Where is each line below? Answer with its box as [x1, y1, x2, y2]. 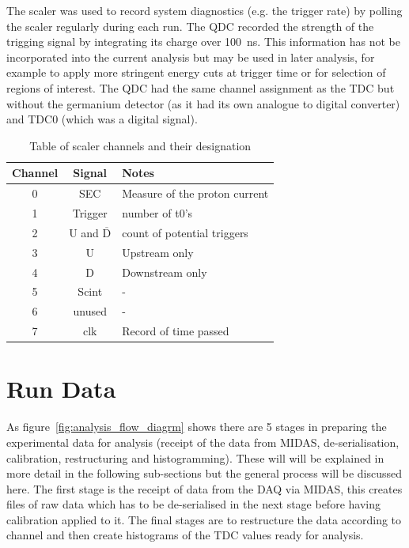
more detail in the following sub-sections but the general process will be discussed [6, 465, 403, 482]
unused [73, 303, 107, 319]
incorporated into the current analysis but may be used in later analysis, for [6, 48, 375, 65]
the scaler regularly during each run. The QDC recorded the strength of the [6, 17, 374, 34]
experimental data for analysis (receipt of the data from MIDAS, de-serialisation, [6, 433, 400, 450]
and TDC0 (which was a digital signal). [6, 111, 198, 127]
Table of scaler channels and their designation [29, 137, 252, 153]
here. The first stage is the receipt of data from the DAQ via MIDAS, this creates [6, 480, 403, 497]
